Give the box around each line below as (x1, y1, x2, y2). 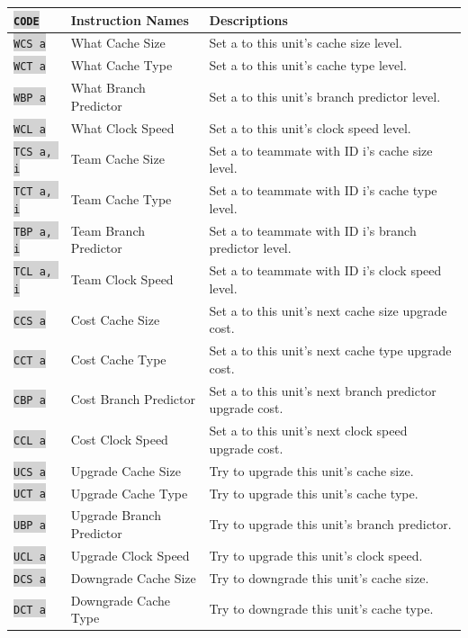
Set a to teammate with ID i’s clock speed (209, 261, 442, 280)
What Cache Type (70, 56, 173, 75)
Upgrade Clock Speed (70, 545, 190, 564)
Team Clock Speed (70, 270, 174, 289)
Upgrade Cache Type (70, 483, 188, 502)
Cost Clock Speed (70, 429, 168, 448)
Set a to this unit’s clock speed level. (209, 118, 411, 137)
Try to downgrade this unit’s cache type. (209, 599, 434, 618)
